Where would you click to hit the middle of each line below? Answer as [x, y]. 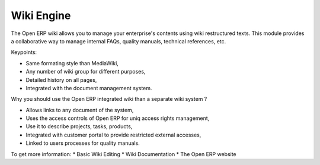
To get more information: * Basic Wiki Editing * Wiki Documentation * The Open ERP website [124, 154]
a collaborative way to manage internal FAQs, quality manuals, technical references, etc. [119, 41]
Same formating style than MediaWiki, [72, 63]
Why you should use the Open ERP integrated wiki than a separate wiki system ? [109, 99]
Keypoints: [24, 52]
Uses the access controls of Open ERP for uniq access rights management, [118, 118]
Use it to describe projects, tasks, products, [79, 126]
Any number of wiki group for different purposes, [86, 72]
